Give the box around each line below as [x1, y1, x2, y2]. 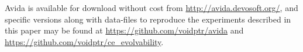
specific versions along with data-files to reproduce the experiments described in [5, 13, 291, 25]
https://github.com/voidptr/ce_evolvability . [5, 35, 164, 47]
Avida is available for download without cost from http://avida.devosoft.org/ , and [5, 2, 298, 13]
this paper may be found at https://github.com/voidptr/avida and [5, 24, 244, 36]
